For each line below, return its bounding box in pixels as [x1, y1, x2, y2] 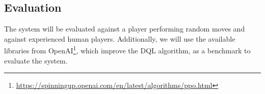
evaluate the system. [4, 55, 68, 66]
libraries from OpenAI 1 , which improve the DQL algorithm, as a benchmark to [4, 44, 251, 56]
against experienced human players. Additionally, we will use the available [4, 33, 235, 44]
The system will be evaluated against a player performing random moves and [4, 23, 245, 34]
